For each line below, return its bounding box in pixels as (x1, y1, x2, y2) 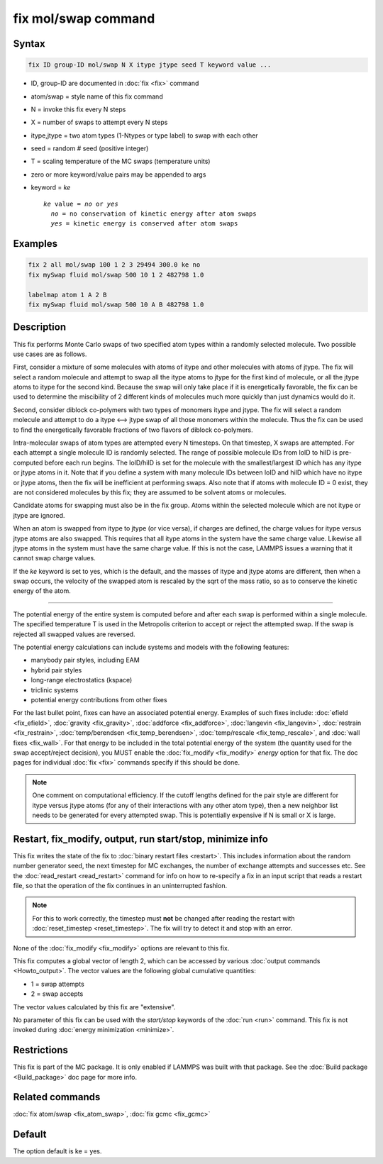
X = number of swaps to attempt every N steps (30, 118, 168, 127)
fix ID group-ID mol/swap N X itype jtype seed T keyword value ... (28, 61, 272, 69)
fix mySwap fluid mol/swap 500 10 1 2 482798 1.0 (28, 270, 204, 279)
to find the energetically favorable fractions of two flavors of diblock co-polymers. (13, 426, 253, 434)
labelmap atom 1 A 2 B (28, 291, 107, 299)
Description (13, 321, 67, 333)
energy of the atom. (13, 587, 71, 595)
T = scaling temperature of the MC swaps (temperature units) (30, 157, 211, 166)
